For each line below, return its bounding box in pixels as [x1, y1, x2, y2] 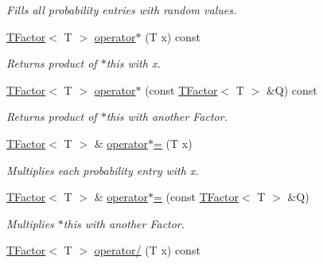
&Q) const [266, 81, 317, 98]
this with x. [106, 55, 161, 72]
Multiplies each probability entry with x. [6, 161, 199, 178]
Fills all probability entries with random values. [6, 2, 237, 17]
